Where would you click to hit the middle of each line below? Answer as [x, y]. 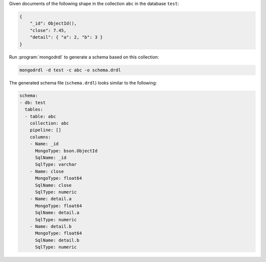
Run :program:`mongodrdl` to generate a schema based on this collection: [84, 57]
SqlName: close [53, 185]
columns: [40, 137]
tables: [34, 110]
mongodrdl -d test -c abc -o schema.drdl [70, 70]
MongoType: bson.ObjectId [66, 151]
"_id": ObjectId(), [53, 24]
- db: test [33, 102]
